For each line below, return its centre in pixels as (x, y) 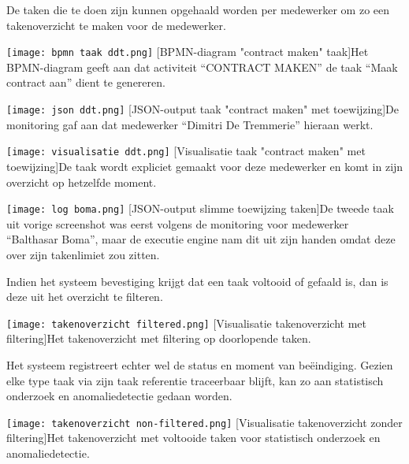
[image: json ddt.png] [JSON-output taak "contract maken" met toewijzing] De (203, 109)
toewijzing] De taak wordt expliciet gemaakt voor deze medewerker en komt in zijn (205, 166)
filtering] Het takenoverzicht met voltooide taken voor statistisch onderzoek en (193, 438)
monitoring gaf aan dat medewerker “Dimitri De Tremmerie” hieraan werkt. (190, 124)
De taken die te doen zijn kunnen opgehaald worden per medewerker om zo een (198, 9)
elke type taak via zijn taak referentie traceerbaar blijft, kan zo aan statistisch (195, 380)
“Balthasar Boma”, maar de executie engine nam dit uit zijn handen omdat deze (201, 239)
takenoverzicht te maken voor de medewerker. (116, 25)
